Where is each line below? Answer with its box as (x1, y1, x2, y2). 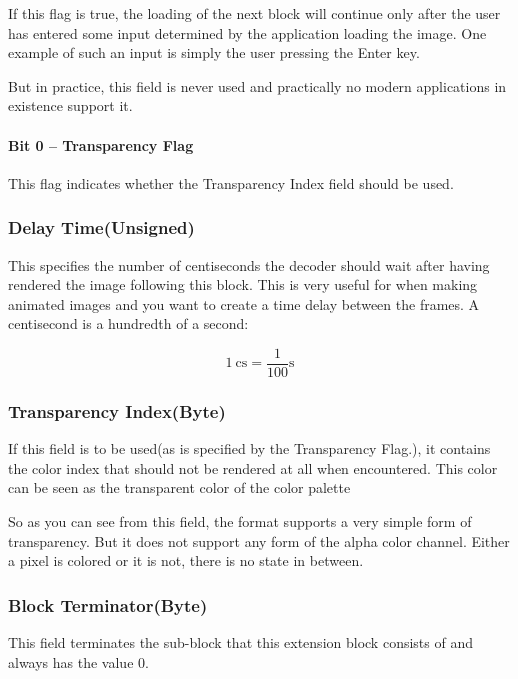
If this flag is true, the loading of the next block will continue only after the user (8, 3, 501, 23)
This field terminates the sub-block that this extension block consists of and (8, 632, 473, 653)
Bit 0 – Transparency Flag (8, 134, 194, 155)
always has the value (8, 651, 134, 672)
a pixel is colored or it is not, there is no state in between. (8, 550, 364, 571)
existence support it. (8, 95, 133, 116)
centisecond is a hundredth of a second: (8, 313, 249, 334)
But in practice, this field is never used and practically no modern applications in (8, 75, 507, 96)
